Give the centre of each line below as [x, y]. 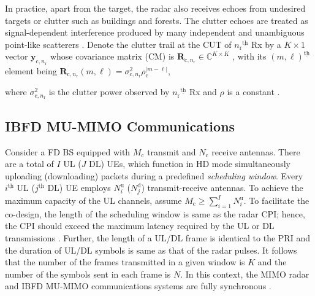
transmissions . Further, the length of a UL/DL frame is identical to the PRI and [157, 238]
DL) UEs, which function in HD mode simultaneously [190, 164]
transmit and [172, 151]
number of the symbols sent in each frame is [88, 274]
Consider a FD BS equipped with [68, 151]
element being [31, 70]
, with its [249, 56]
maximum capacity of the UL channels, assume [93, 201]
